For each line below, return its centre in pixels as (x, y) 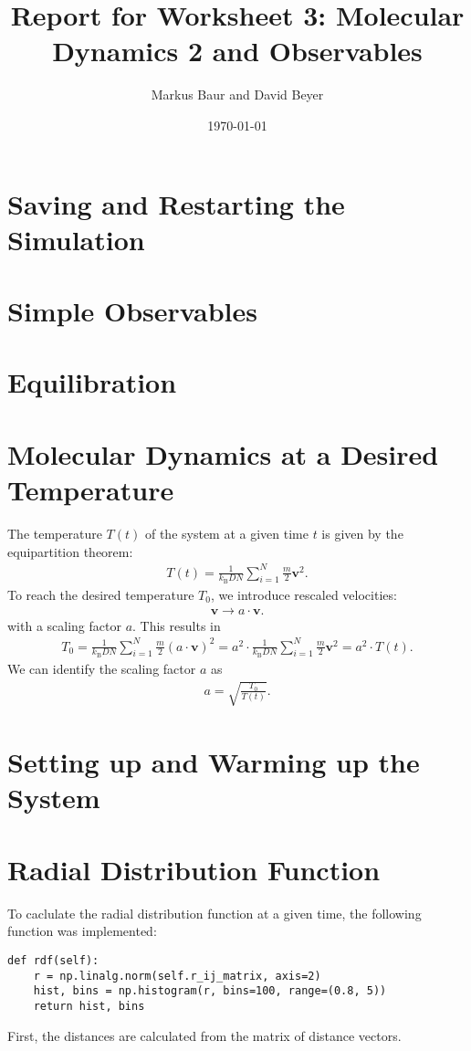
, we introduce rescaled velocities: (304, 594)
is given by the (362, 533)
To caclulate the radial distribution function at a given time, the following (215, 913)
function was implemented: (82, 931)
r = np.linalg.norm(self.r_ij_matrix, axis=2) (177, 976)
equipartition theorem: (70, 551)
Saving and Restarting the (176, 203)
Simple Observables (132, 311)
